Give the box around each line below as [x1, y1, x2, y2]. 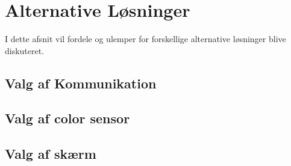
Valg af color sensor [5, 109, 130, 128]
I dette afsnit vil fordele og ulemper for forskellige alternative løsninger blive [5, 32, 286, 45]
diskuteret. [5, 44, 45, 57]
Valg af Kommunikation [5, 73, 157, 92]
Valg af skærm [5, 144, 96, 163]
